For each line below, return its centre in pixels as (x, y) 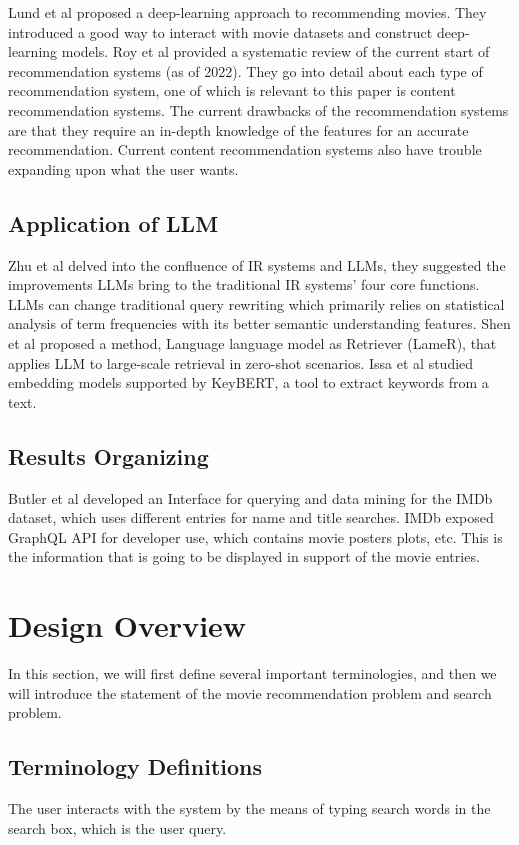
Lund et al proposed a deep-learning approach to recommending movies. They (247, 12)
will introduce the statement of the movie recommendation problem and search (250, 692)
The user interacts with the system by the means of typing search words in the (249, 807)
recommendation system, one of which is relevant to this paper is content (232, 90)
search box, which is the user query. (117, 827)
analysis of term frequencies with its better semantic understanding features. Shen (259, 323)
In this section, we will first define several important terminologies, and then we (252, 673)
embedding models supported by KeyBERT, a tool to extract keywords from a (248, 382)
